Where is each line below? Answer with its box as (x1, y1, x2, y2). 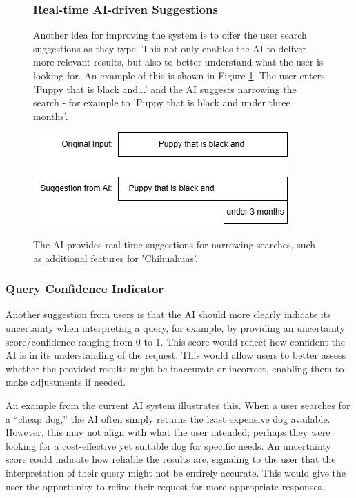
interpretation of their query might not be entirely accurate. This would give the (6, 465, 346, 479)
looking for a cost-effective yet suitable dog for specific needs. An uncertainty (6, 438, 331, 452)
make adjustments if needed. (6, 375, 126, 389)
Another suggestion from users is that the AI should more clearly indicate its (6, 307, 331, 321)
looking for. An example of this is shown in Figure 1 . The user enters (33, 68, 325, 82)
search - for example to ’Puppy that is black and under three (33, 95, 290, 110)
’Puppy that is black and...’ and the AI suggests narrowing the (33, 81, 297, 96)
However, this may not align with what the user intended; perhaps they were (6, 425, 330, 439)
